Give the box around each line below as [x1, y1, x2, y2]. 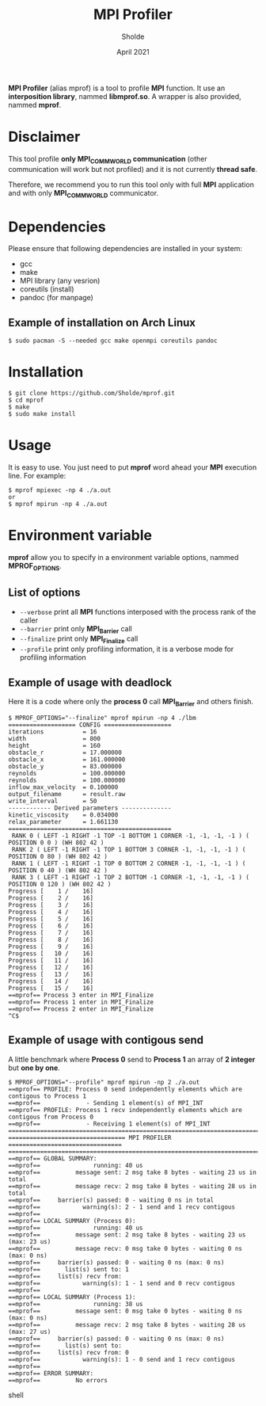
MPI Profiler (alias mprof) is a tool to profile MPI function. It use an [8, 83, 226, 93]
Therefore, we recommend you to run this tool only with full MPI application [8, 180, 255, 189]
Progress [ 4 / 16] [8, 908, 93, 916]
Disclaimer [8, 128, 81, 146]
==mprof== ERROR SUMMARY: [8, 1369, 93, 1377]
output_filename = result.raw [8, 790, 126, 798]
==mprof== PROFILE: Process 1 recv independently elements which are [8, 1106, 243, 1114]
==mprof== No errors [8, 1376, 108, 1384]
